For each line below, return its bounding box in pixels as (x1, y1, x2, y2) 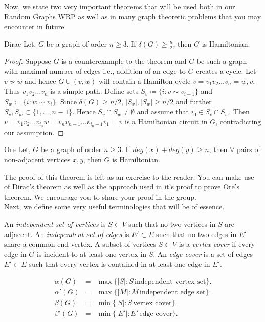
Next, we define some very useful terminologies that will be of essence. (4, 201, 225, 212)
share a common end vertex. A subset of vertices (4, 239, 157, 249)
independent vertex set (135, 278, 206, 286)
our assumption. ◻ (4, 126, 64, 137)
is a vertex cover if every (179, 239, 255, 249)
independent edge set (140, 289, 206, 296)
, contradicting (215, 116, 261, 127)
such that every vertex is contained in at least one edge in (29, 259, 210, 269)
